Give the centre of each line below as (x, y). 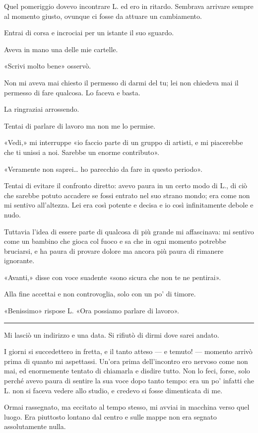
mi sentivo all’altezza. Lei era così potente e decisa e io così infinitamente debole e (129, 205)
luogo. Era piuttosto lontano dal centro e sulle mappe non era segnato (110, 416)
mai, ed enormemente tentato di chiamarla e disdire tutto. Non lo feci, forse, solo (127, 371)
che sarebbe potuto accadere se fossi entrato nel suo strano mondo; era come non (127, 195)
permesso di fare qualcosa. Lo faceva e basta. (72, 92)
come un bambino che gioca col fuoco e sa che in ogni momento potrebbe (115, 241)
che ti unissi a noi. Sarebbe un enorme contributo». (82, 152)
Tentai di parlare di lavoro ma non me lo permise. (80, 125)
